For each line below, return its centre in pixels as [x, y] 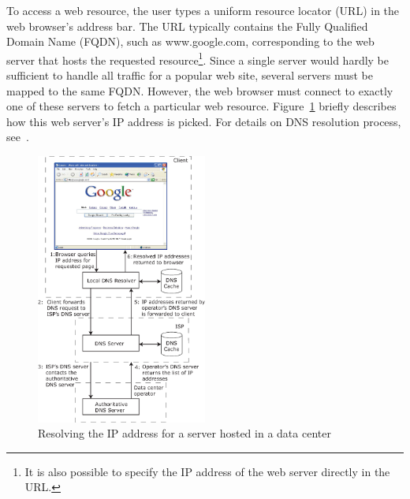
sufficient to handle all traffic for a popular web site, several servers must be [190, 75]
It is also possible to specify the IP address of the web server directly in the [207, 471]
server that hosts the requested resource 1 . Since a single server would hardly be [198, 58]
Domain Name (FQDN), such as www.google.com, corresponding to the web [190, 41]
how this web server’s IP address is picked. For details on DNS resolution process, [204, 121]
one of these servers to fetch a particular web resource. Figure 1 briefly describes [201, 106]
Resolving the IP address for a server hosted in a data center [184, 433]
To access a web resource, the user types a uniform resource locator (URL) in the [203, 10]
